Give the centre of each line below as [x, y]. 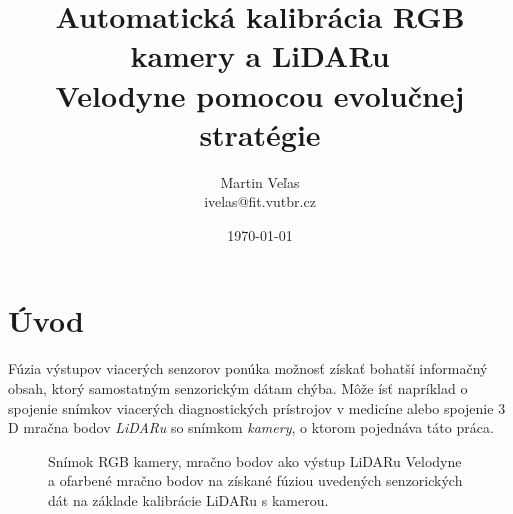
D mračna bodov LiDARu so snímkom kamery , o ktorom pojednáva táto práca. [251, 427]
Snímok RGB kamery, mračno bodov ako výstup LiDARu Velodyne [255, 460]
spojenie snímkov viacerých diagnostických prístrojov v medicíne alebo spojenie [251, 407]
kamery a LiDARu [260, 55]
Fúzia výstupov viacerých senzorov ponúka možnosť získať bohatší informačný [248, 368]
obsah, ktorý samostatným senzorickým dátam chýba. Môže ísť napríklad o [238, 388]
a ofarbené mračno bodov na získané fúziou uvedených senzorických [255, 480]
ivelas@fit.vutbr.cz [260, 201]
